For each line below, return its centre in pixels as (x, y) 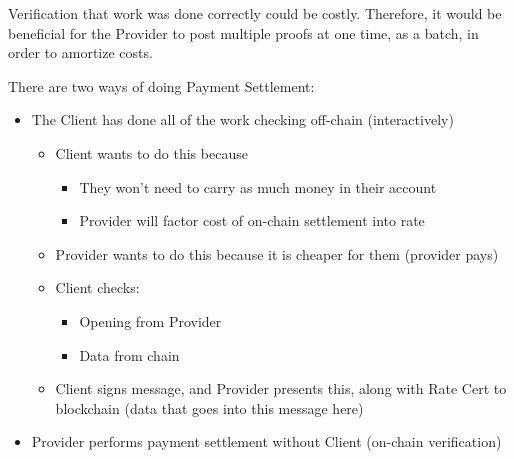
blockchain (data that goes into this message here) (209, 407)
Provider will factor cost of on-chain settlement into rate (252, 220)
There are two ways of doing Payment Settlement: (161, 85)
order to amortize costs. (80, 52)
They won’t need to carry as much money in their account (258, 186)
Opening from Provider (150, 320)
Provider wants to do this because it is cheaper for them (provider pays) (277, 253)
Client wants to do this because (151, 152)
